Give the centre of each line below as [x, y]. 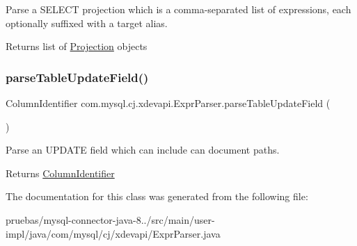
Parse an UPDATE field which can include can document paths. [143, 150]
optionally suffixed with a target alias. [87, 23]
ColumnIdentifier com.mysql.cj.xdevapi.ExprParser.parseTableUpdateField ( [168, 103]
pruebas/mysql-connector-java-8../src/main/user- [110, 219]
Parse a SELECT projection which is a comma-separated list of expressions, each [178, 9]
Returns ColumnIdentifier [60, 173]
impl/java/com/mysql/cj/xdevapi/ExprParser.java [113, 233]
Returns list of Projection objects [77, 46]
